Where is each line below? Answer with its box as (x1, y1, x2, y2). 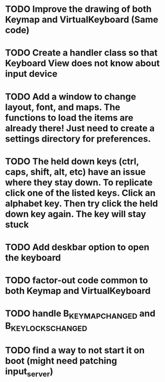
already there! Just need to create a (5, 122, 155, 134)
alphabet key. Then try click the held (5, 198, 158, 209)
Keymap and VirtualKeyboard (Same (5, 14, 159, 25)
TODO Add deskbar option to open (5, 241, 150, 253)
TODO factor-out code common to (5, 275, 148, 286)
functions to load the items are (5, 112, 134, 123)
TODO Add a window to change (5, 91, 136, 102)
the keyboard (5, 252, 61, 263)
